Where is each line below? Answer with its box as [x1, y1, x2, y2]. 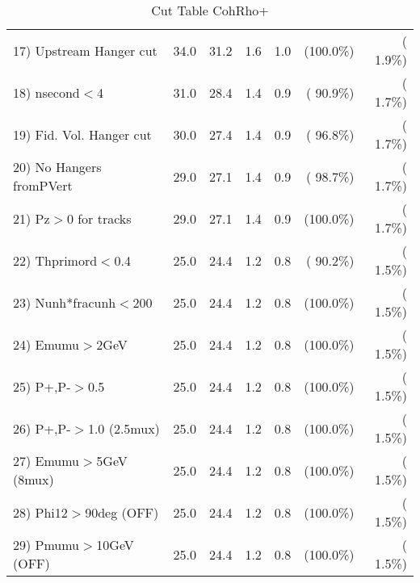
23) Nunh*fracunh [13, 292, 116, 312]
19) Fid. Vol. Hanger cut [13, 124, 152, 144]
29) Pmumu [13, 535, 80, 554]
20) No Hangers [13, 157, 102, 176]
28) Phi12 [13, 502, 68, 522]
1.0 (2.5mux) [87, 418, 160, 438]
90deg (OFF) [85, 502, 159, 522]
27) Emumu [13, 451, 80, 470]
